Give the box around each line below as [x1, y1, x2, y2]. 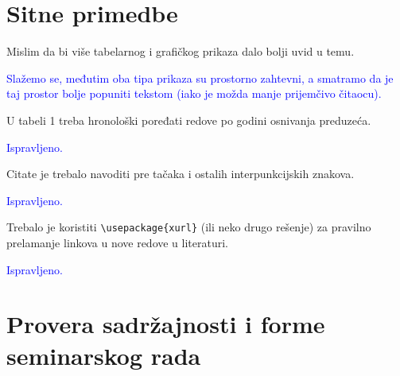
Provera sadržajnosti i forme [6, 308, 325, 340]
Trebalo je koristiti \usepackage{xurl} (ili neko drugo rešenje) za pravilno [6, 219, 371, 235]
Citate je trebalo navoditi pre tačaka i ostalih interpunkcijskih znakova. [6, 165, 355, 182]
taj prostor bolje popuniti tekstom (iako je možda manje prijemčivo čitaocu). [6, 85, 382, 102]
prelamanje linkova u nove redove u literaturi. [6, 234, 229, 250]
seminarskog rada [6, 339, 201, 371]
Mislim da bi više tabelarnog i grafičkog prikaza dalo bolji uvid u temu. [6, 43, 355, 60]
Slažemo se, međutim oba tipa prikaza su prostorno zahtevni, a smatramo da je [6, 69, 394, 86]
